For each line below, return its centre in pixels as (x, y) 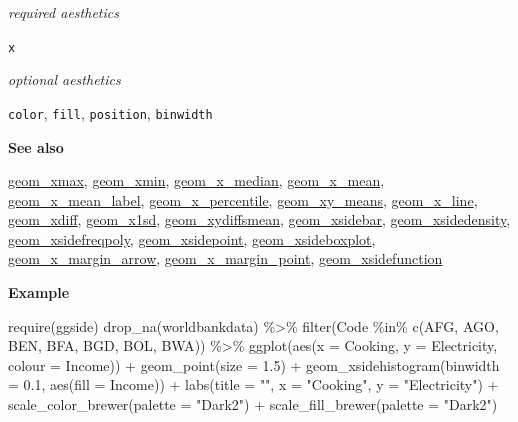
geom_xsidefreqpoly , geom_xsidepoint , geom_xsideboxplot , (192, 238)
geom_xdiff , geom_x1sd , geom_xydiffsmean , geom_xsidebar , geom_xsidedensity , (259, 219)
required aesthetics (63, 12)
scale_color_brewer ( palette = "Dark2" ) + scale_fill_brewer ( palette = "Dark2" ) (253, 404)
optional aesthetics (64, 79)
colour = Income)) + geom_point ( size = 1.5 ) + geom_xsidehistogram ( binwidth (254, 364)
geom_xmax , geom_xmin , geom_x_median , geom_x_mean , (196, 180)
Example (39, 292)
